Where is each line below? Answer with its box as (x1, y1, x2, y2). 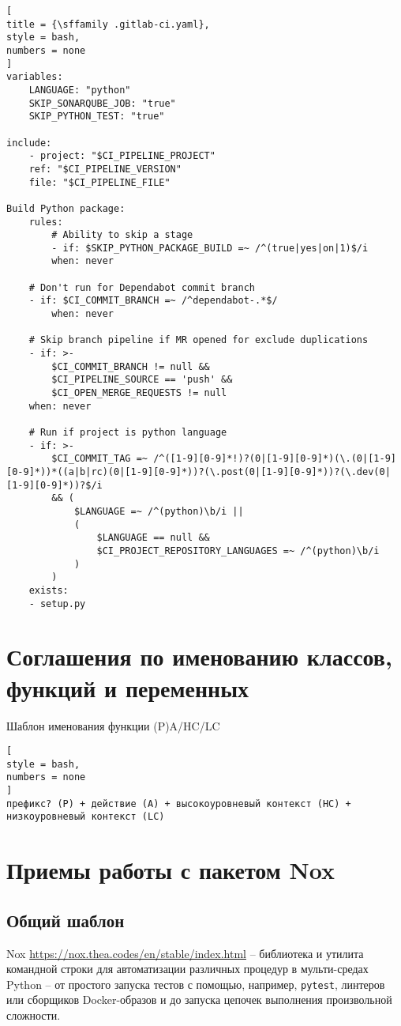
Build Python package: (6, 202, 126, 214)
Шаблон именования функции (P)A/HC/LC (6, 717, 220, 734)
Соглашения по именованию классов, (6, 640, 392, 673)
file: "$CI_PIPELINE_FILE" (28, 176, 171, 188)
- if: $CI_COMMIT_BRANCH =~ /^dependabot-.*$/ (28, 295, 278, 307)
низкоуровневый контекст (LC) (6, 811, 165, 823)
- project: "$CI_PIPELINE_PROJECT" (28, 150, 215, 162)
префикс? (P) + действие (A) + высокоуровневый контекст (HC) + (6, 798, 351, 809)
